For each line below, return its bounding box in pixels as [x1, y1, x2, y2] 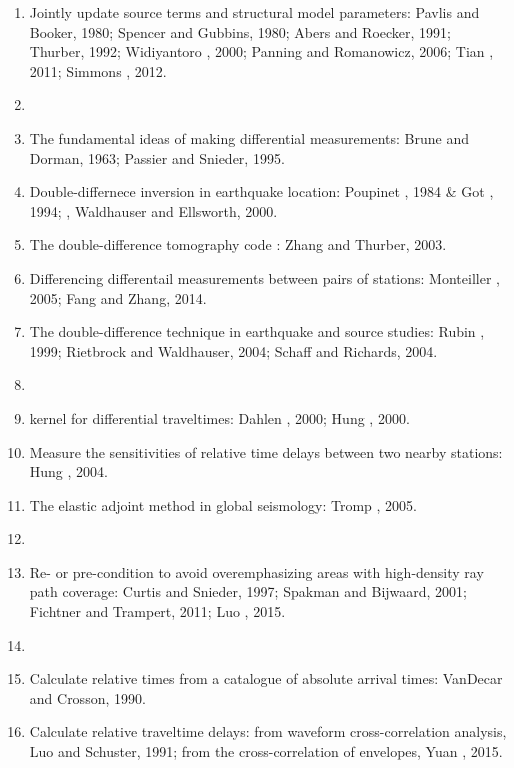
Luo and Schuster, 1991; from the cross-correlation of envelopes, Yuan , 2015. [29, 741, 503, 762]
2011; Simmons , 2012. [29, 60, 167, 81]
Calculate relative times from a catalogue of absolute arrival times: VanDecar [29, 668, 503, 689]
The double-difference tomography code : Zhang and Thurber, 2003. [29, 234, 447, 255]
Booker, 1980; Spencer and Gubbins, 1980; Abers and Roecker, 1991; [29, 21, 451, 42]
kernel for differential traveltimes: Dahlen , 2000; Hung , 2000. [29, 407, 410, 428]
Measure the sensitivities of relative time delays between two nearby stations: [29, 441, 503, 462]
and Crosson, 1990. [29, 687, 146, 708]
